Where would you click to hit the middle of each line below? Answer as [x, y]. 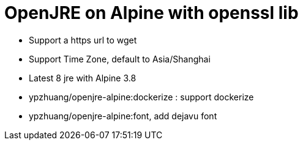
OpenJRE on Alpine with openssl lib [151, 13]
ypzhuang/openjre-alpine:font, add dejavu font [123, 116]
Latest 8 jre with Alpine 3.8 [83, 78]
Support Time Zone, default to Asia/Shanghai [120, 59]
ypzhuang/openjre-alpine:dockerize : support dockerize [141, 97]
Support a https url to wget [83, 40]
